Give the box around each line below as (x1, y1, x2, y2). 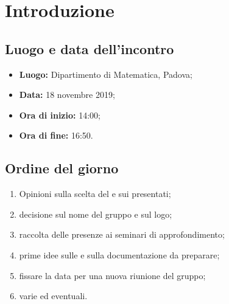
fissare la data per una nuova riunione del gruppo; (19, 269, 206, 282)
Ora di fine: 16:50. (19, 129, 93, 142)
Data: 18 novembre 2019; (19, 88, 115, 101)
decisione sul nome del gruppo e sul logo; (19, 207, 172, 220)
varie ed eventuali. (19, 289, 88, 302)
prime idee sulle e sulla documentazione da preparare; (19, 248, 220, 261)
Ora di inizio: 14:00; (19, 108, 100, 121)
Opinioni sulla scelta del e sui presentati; (19, 187, 171, 200)
